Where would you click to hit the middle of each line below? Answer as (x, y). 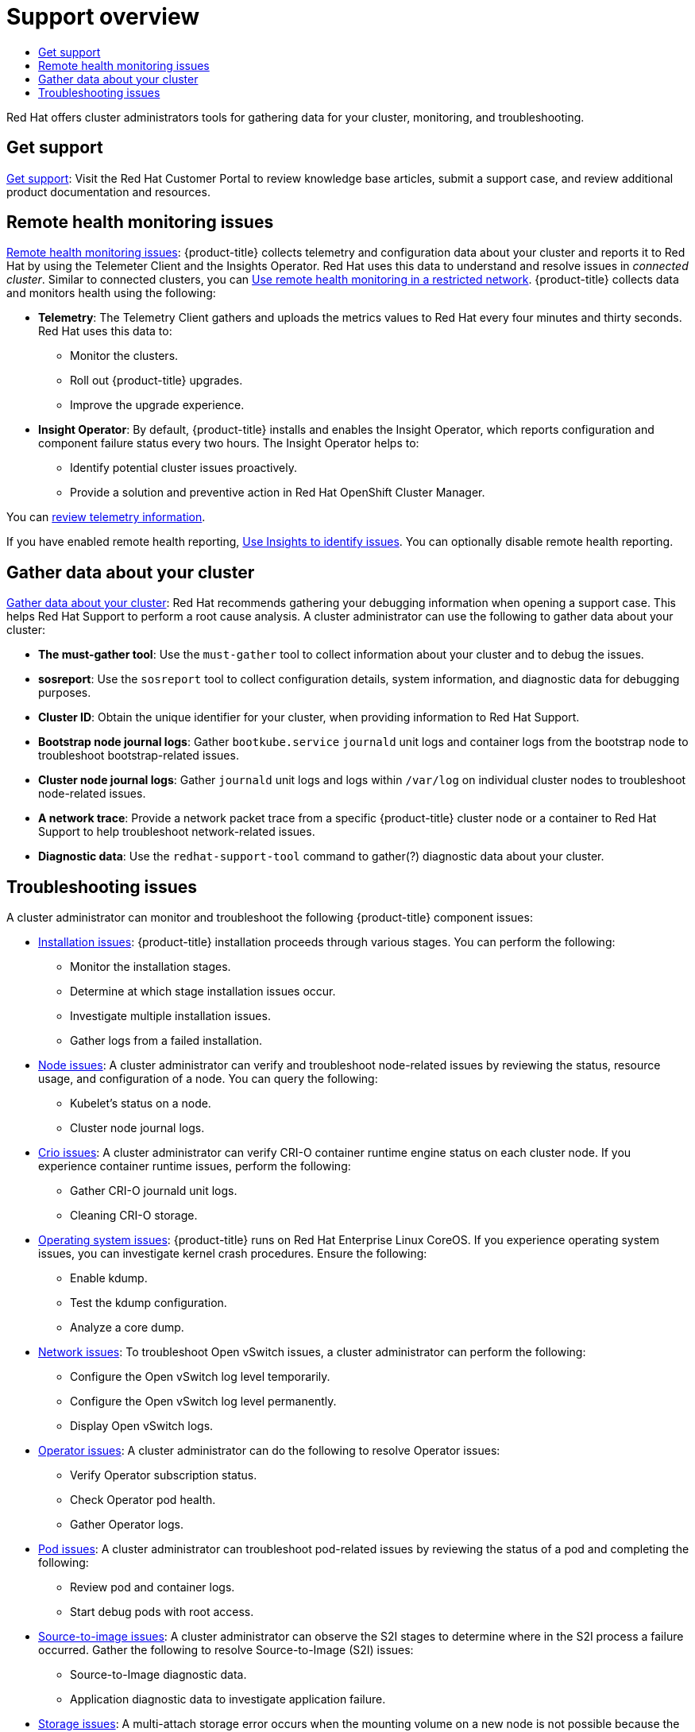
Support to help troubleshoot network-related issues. (177, 832)
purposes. (65, 693)
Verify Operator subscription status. (164, 1475)
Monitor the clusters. (124, 356)
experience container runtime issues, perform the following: (195, 1166)
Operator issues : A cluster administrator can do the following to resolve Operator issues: (269, 1451)
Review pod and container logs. (153, 1587)
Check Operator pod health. (143, 1500)
